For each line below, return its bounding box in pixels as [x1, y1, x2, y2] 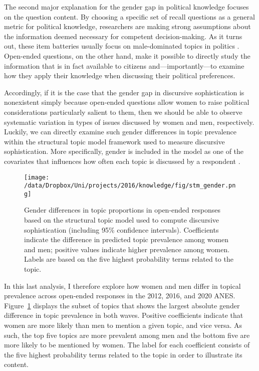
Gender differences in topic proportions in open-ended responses [24, 205, 220, 215]
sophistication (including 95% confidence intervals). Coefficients [24, 224, 219, 235]
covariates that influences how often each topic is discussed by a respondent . [4, 155, 240, 166]
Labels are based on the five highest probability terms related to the [24, 254, 233, 264]
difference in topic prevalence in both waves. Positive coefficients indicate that [4, 310, 243, 320]
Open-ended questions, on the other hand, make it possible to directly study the [4, 50, 250, 61]
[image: [24, 173, 50, 181]
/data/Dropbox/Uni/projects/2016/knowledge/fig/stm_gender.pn [24, 182, 236, 190]
